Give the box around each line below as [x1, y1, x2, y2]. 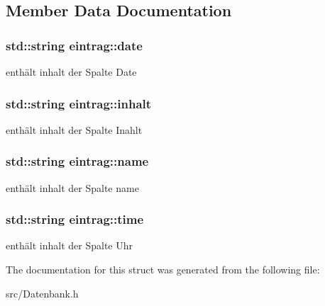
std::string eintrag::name [6, 152, 149, 170]
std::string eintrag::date [6, 36, 143, 54]
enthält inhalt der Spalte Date [6, 64, 137, 79]
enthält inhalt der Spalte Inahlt [6, 122, 143, 137]
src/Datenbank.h [6, 285, 79, 300]
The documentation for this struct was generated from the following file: [6, 262, 320, 277]
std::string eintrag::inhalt [6, 94, 152, 112]
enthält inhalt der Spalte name [6, 180, 139, 195]
